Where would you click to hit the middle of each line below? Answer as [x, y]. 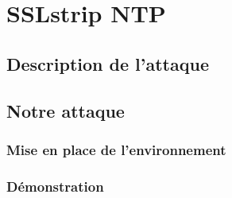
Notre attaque [66, 110]
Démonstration [55, 186]
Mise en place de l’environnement [116, 149]
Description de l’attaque [108, 63]
